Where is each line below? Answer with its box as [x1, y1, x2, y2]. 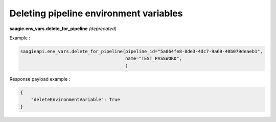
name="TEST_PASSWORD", [125, 56, 182, 61]
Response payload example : [9, 76, 71, 82]
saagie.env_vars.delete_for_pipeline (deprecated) [9, 26, 117, 32]
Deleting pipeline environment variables [9, 8, 183, 19]
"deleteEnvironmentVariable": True [31, 97, 120, 103]
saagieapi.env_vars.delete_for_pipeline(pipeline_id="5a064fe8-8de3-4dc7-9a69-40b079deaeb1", [20, 48, 263, 54]
